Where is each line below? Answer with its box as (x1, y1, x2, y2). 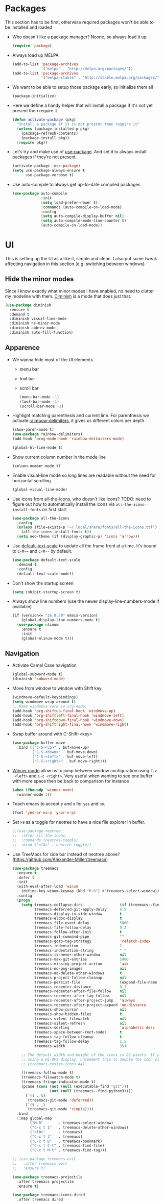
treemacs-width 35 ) (34, 1043, 127, 1049)
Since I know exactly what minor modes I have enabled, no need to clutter (5, 288, 154, 294)
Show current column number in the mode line (12, 454, 106, 460)
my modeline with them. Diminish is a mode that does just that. (5, 293, 132, 299)
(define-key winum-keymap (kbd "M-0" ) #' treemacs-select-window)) (21, 889, 160, 894)
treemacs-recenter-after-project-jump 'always (34, 998, 136, 1003)
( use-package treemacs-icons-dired (12, 1193, 85, 1198)
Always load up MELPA (12, 52, 59, 58)
